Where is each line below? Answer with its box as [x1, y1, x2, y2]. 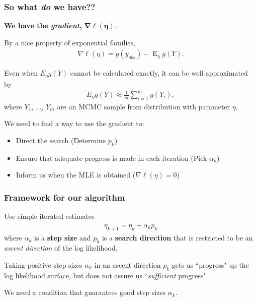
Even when [4, 68, 38, 78]
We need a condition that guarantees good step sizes [4, 287, 166, 297]
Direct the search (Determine [16, 135, 106, 146]
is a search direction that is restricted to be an [102, 232, 253, 243]
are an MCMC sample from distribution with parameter [57, 101, 230, 111]
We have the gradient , [4, 20, 82, 31]
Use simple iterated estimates [4, 211, 95, 221]
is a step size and [34, 232, 91, 243]
